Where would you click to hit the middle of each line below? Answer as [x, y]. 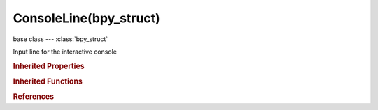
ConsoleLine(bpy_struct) [86, 18]
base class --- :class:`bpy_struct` [61, 39]
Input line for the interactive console [65, 52]
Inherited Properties [49, 66]
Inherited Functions [48, 81]
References [34, 97]
